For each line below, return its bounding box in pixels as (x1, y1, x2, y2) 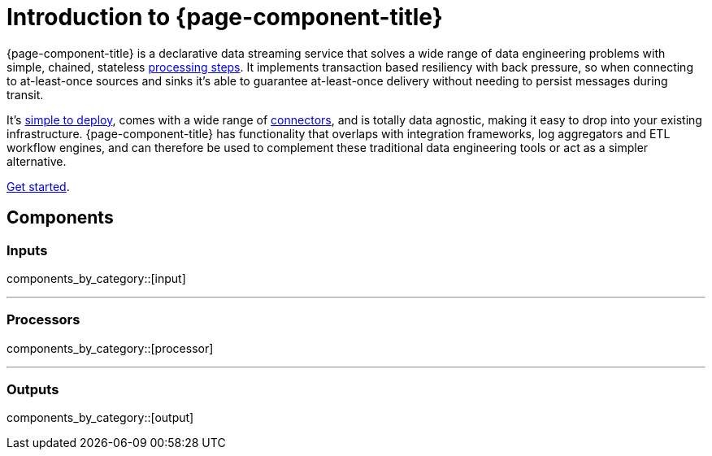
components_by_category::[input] (7, 271, 186, 285)
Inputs (7, 241, 48, 258)
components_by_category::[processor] (7, 341, 214, 355)
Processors (7, 311, 80, 328)
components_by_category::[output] (7, 410, 194, 425)
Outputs (7, 381, 59, 398)
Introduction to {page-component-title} (7, 3, 443, 31)
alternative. (7, 154, 67, 168)
